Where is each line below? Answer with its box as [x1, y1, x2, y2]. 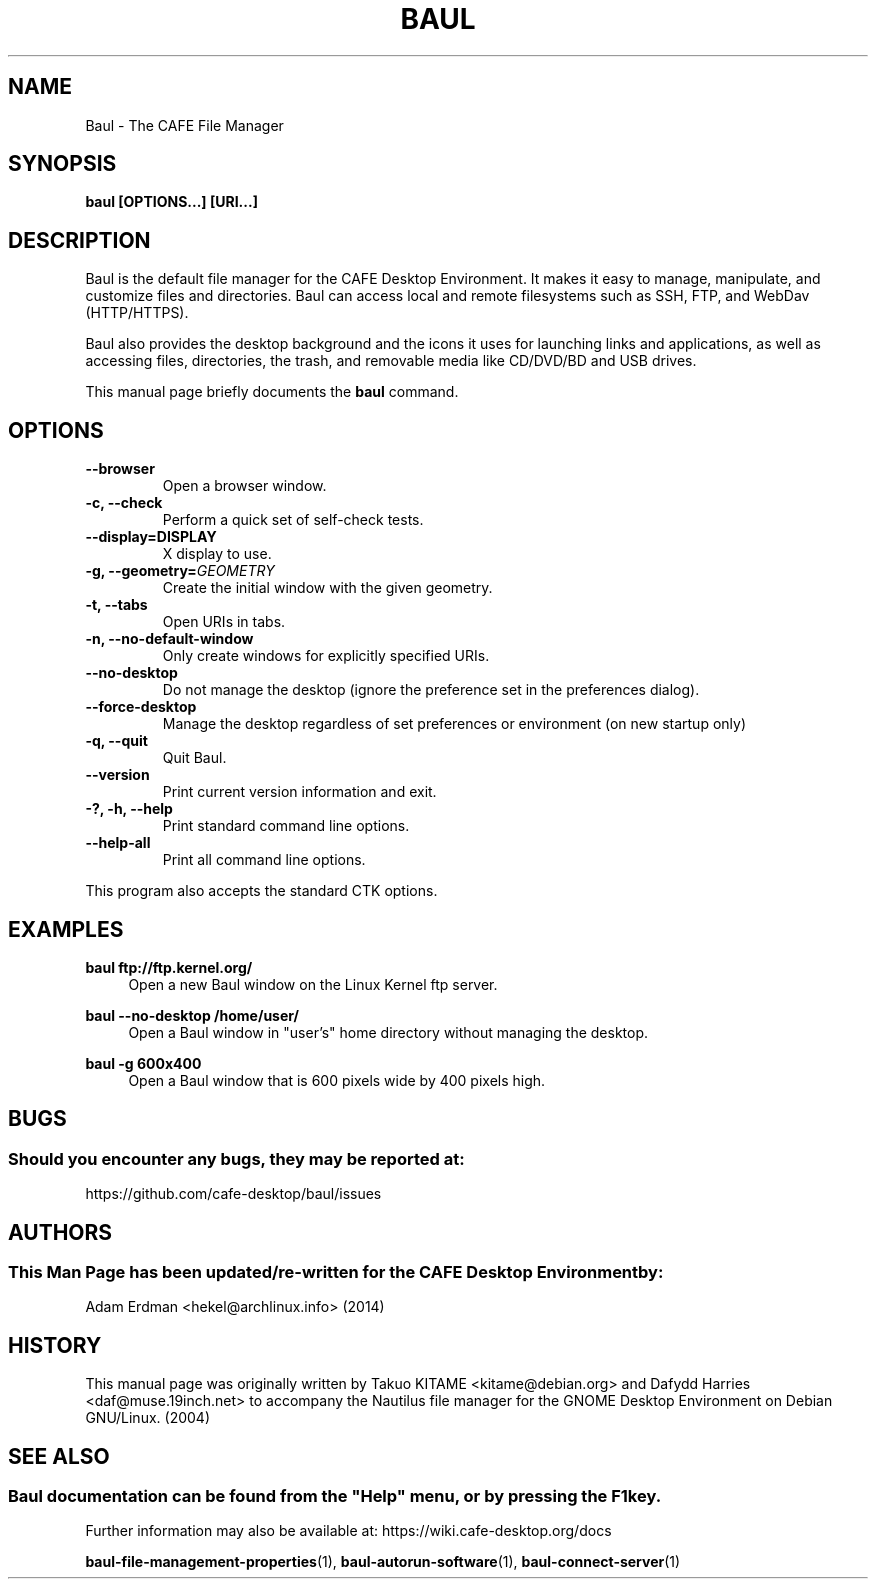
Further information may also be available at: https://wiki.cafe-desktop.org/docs [85, 1522, 612, 1540]
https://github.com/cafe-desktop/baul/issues [85, 1185, 382, 1203]
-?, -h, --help [85, 800, 173, 818]
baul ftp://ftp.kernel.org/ [85, 958, 253, 976]
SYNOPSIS [8, 151, 117, 177]
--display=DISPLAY [85, 528, 217, 546]
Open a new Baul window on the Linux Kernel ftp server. [128, 975, 498, 993]
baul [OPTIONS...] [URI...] [85, 193, 258, 211]
